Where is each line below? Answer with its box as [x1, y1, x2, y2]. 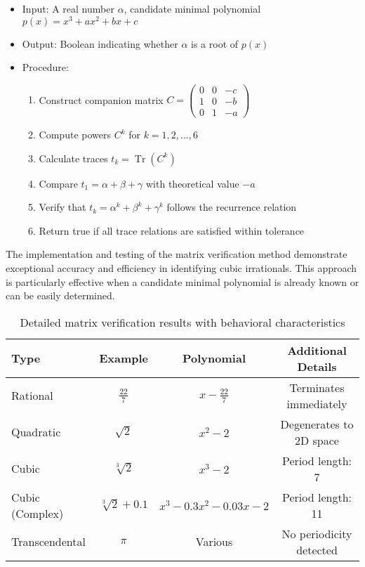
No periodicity [281, 525, 352, 542]
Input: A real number [22, 1, 114, 15]
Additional [287, 341, 347, 358]
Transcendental [11, 533, 86, 550]
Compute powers [39, 127, 111, 142]
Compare [39, 176, 78, 190]
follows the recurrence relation [166, 200, 297, 214]
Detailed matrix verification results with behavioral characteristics [20, 313, 345, 330]
